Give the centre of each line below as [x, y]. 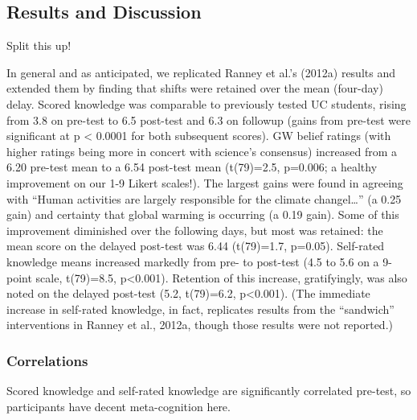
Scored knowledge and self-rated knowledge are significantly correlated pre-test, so [209, 391]
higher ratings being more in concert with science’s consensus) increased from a [202, 151]
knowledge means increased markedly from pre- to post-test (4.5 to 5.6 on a [193, 261]
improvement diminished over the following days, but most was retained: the [195, 230]
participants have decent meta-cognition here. [119, 406]
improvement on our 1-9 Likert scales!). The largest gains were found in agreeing [205, 182]
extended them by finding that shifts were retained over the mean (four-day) [195, 88]
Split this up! [39, 45]
